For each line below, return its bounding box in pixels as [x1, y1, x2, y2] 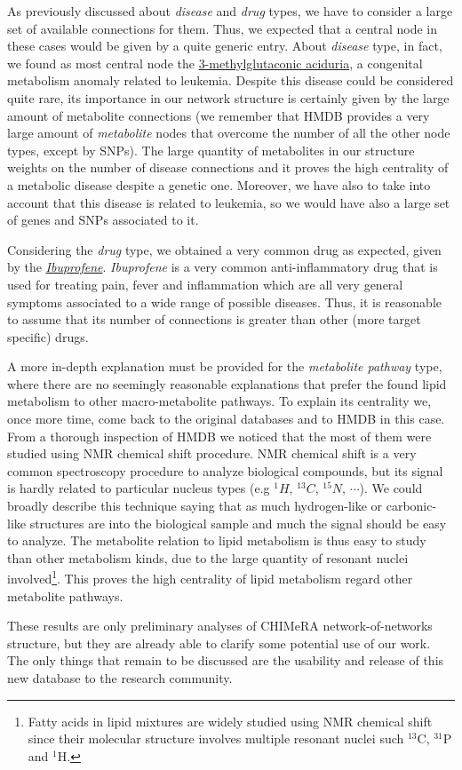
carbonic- [386, 496, 437, 515]
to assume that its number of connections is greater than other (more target [7, 310, 421, 329]
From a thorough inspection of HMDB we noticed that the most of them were [7, 426, 432, 445]
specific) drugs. [7, 327, 89, 345]
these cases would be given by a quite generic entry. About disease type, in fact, [7, 36, 442, 55]
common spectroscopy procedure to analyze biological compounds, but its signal [7, 461, 443, 480]
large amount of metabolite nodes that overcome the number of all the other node [7, 123, 450, 142]
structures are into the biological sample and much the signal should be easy [29, 513, 447, 532]
